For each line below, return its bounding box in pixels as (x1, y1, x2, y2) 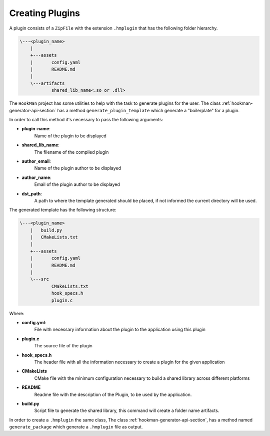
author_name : (21, 174, 52, 180)
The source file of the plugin (34, 343, 92, 349)
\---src (30, 276, 49, 282)
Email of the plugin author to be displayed (34, 181, 120, 187)
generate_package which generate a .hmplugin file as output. (9, 424, 143, 430)
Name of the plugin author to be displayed (34, 165, 121, 171)
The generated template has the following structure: (9, 207, 116, 213)
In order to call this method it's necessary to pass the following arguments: (9, 117, 163, 123)
